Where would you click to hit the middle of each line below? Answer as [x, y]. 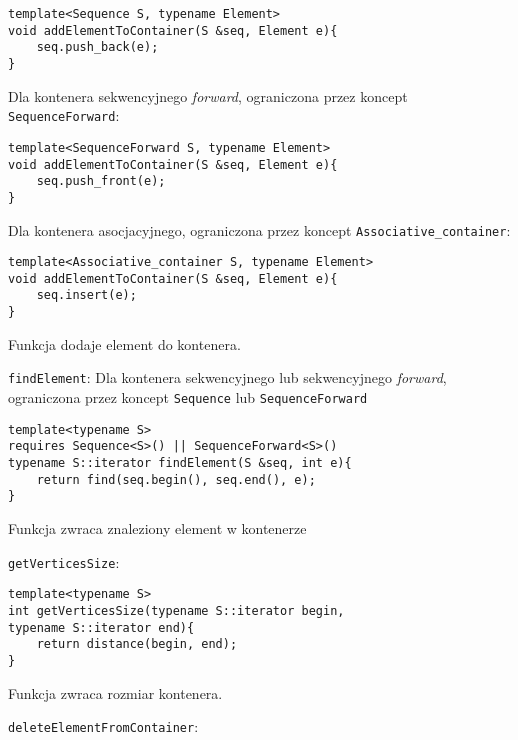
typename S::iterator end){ [101, 627]
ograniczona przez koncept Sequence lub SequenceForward [188, 397]
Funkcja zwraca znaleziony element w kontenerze [157, 527]
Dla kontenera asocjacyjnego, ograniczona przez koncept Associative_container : [259, 229]
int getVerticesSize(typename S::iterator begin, [176, 610]
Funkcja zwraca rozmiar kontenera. [115, 692]
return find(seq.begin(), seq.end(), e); [176, 479]
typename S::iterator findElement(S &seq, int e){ [180, 463]
